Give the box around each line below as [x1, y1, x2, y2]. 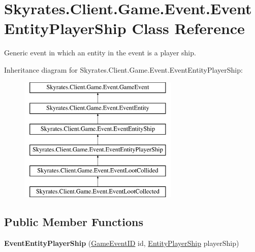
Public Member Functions [4, 214, 143, 230]
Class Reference [132, 18, 245, 39]
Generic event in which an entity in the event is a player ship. [4, 47, 196, 58]
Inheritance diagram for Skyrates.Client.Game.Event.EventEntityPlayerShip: [4, 64, 243, 75]
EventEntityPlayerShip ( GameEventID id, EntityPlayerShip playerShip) [4, 238, 239, 248]
